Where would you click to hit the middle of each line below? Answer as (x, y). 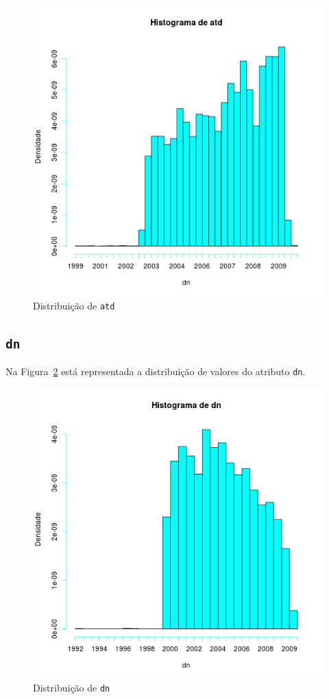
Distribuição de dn (72, 688)
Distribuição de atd (74, 305)
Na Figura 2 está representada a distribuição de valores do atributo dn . (156, 371)
